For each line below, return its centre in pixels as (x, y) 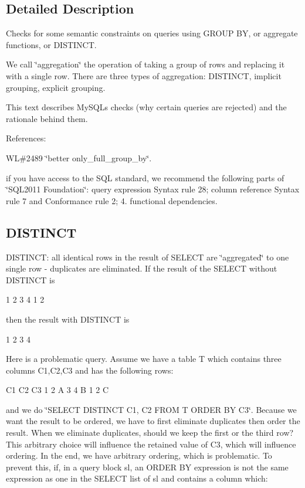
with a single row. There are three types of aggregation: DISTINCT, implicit (144, 75)
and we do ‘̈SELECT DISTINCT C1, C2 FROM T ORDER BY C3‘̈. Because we (151, 409)
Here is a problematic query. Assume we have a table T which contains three (144, 359)
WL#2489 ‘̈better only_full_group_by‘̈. (79, 157)
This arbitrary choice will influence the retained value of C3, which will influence (151, 444)
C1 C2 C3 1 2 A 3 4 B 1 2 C (57, 390)
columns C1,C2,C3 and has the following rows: (90, 370)
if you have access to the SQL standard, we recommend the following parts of (145, 177)
